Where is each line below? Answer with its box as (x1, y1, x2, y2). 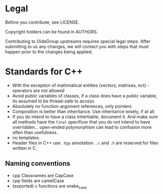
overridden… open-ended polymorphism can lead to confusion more (12, 124, 152, 130)
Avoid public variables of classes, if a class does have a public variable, (12, 93, 158, 98)
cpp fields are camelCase (12, 178, 65, 184)
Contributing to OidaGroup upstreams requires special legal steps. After (5, 38, 151, 44)
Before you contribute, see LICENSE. (5, 19, 80, 25)
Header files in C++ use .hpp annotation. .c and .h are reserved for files (12, 140, 159, 146)
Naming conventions (5, 160, 70, 168)
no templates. (12, 134, 40, 140)
